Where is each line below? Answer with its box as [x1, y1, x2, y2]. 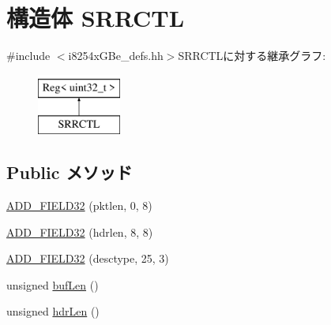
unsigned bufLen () [6, 276, 99, 293]
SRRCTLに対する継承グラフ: [178, 47, 326, 64]
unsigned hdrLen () [6, 303, 100, 319]
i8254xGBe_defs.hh [68, 47, 164, 64]
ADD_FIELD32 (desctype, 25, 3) [6, 250, 169, 267]
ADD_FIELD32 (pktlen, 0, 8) [6, 197, 152, 214]
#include [6, 47, 51, 64]
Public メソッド [6, 160, 133, 185]
